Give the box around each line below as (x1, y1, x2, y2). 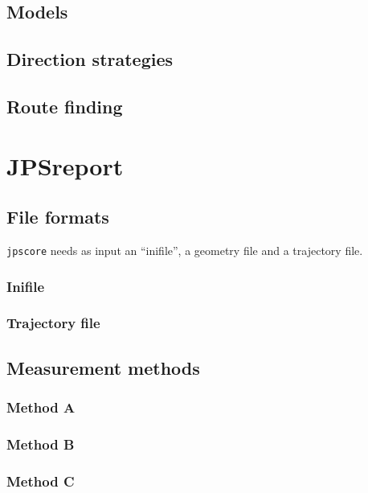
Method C (6, 470, 75, 491)
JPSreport (6, 149, 124, 182)
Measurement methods (6, 355, 200, 380)
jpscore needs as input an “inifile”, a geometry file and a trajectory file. (6, 241, 363, 258)
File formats (6, 204, 109, 229)
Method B (6, 433, 75, 454)
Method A (6, 396, 76, 417)
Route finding (6, 93, 123, 118)
